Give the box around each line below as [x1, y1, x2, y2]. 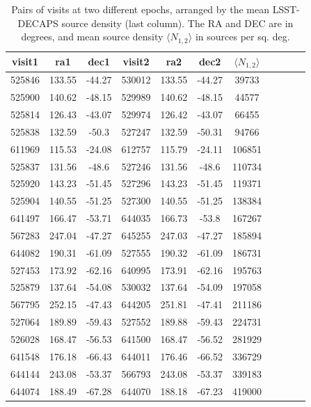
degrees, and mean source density [21, 29, 164, 44]
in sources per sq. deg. [195, 29, 290, 44]
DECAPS [17, 15, 58, 30]
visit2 [122, 54, 150, 69]
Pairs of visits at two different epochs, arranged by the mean [11, 2, 270, 16]
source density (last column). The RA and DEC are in [61, 15, 294, 30]
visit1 [11, 54, 39, 69]
